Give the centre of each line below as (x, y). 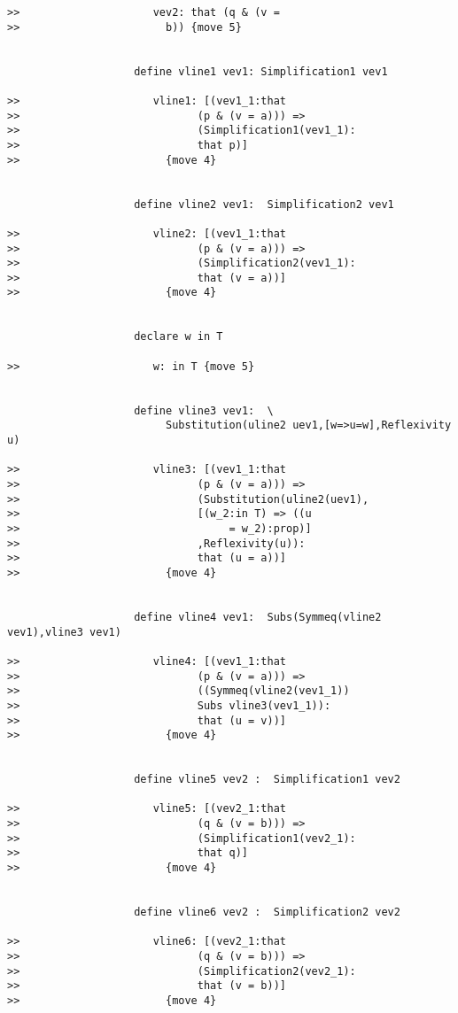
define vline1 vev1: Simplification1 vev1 (261, 71)
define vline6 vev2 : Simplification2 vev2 (267, 912)
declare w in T (179, 337)
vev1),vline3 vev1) (64, 632)
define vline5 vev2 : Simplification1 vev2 (267, 780)
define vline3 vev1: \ (204, 410)
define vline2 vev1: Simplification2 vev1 (264, 204)
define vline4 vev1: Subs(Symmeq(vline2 (258, 617)
